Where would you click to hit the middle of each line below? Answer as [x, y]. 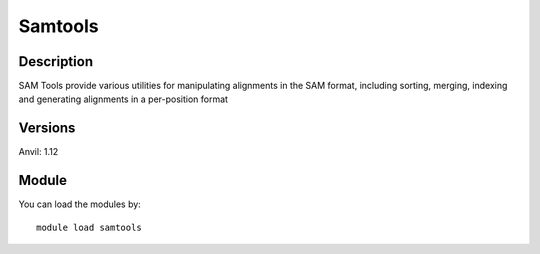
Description [56, 61]
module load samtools [89, 227]
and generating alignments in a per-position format [123, 99]
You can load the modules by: [80, 204]
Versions [47, 128]
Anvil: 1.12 [38, 152]
